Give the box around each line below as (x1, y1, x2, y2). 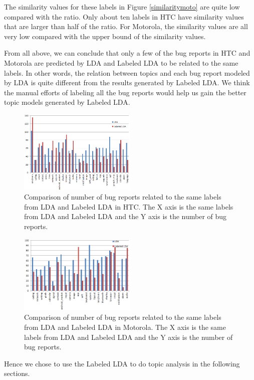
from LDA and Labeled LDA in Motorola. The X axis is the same (24, 321, 226, 332)
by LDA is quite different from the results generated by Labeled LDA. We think (4, 77, 250, 88)
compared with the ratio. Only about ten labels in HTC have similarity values (4, 11, 244, 22)
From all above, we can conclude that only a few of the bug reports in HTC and (4, 48, 250, 58)
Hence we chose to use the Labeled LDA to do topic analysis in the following (4, 358, 240, 368)
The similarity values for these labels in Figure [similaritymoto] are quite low (4, 2, 240, 12)
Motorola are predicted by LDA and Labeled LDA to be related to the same (4, 57, 238, 68)
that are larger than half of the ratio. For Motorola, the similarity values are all (4, 21, 248, 32)
